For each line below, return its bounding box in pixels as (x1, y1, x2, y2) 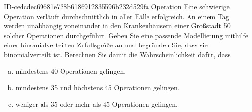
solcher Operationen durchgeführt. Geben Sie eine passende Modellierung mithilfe (4, 30, 248, 40)
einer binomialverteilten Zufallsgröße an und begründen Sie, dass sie (4, 40, 208, 50)
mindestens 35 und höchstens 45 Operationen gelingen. (15, 82, 180, 92)
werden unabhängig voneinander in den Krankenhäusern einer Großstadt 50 (4, 21, 231, 31)
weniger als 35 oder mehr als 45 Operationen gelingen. (15, 98, 178, 109)
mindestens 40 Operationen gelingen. (15, 66, 126, 76)
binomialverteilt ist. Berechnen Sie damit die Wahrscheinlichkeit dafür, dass (4, 49, 231, 59)
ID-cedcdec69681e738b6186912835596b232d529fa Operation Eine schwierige (4, 1, 230, 11)
